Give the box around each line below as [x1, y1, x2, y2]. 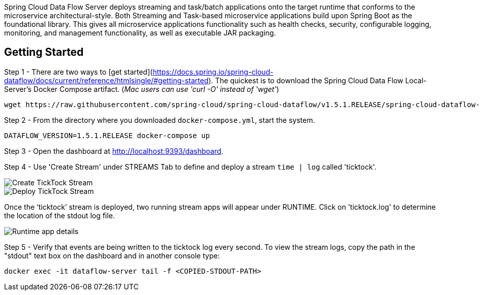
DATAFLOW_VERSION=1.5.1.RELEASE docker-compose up [4, 131, 210, 140]
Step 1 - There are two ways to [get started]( [4, 67, 153, 76]
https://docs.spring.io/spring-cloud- [153, 67, 274, 76]
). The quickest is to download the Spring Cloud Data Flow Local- [208, 76, 427, 85]
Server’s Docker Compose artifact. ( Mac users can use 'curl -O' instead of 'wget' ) [4, 84, 279, 93]
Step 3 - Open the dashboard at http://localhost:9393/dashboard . [4, 146, 224, 155]
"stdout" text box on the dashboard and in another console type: [4, 251, 220, 260]
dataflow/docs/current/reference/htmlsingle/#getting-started [4, 76, 209, 85]
